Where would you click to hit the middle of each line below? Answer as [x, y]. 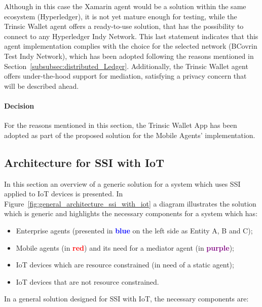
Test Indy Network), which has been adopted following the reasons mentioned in [129, 56]
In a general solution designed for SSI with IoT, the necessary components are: [126, 299]
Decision [19, 105]
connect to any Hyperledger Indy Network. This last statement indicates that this [131, 36]
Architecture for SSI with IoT [84, 162]
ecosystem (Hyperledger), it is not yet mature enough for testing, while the [121, 16]
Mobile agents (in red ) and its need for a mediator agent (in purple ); [125, 247]
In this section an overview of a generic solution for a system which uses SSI [122, 183]
